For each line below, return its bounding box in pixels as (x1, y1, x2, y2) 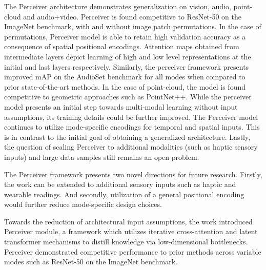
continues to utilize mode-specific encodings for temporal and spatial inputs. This (4, 121, 260, 132)
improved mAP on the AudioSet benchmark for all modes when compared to (4, 71, 245, 82)
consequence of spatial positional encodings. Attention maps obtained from (4, 41, 239, 52)
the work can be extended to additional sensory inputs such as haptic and (4, 179, 236, 190)
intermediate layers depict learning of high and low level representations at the (4, 51, 251, 61)
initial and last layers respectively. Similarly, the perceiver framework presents (4, 61, 249, 72)
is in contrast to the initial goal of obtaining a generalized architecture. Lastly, (4, 131, 251, 142)
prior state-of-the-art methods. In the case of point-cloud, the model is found (4, 81, 245, 92)
